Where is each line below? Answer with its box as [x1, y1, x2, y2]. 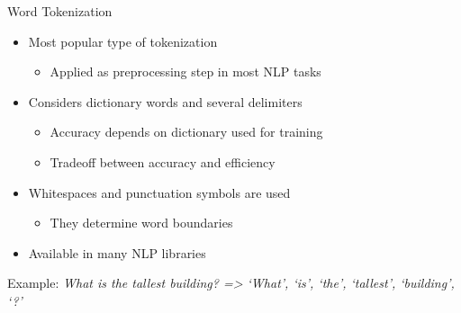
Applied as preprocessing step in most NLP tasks [50, 62, 321, 81]
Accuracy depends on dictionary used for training [50, 122, 323, 141]
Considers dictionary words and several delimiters [28, 92, 303, 111]
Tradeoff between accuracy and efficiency [50, 152, 276, 171]
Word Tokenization [7, 2, 113, 20]
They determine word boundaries [50, 213, 233, 232]
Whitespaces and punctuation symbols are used [28, 183, 291, 201]
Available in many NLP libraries [28, 243, 206, 262]
